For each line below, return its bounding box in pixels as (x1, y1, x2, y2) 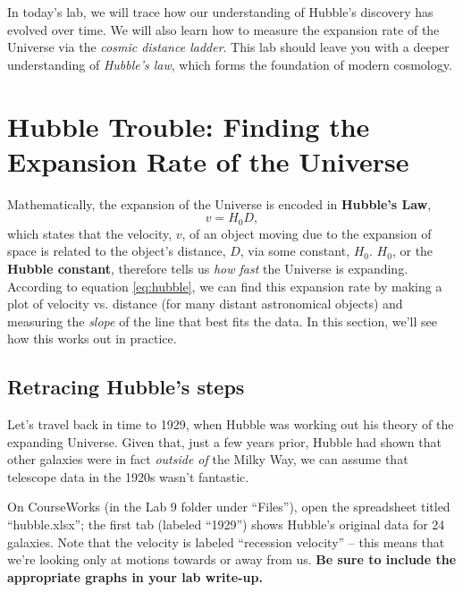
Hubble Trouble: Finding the (7, 107, 370, 144)
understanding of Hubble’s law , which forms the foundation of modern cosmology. (7, 55, 452, 73)
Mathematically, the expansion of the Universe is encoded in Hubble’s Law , (7, 194, 432, 213)
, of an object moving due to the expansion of (181, 224, 432, 242)
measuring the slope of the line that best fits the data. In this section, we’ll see (7, 311, 437, 330)
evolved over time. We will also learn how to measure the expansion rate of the (7, 20, 440, 38)
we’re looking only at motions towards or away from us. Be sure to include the (7, 550, 457, 569)
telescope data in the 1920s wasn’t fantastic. (7, 467, 249, 486)
